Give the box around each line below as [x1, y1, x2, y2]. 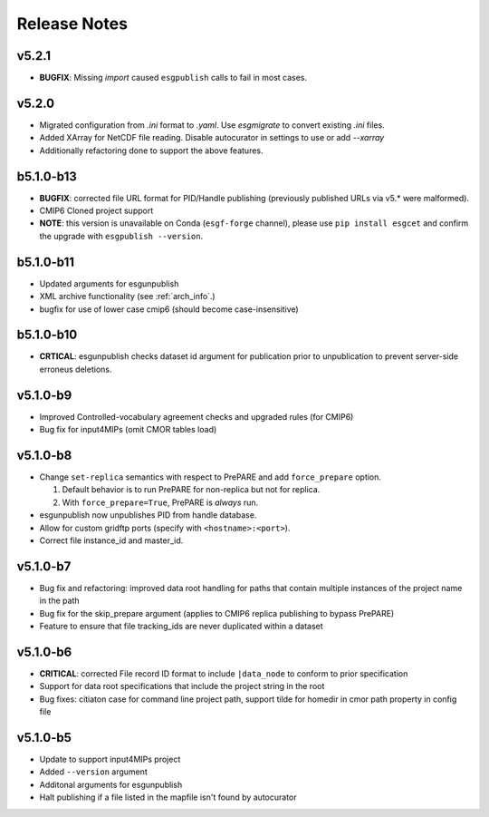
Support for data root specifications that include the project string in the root [39, 681, 325, 692]
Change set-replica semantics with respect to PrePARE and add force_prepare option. [39, 472, 382, 482]
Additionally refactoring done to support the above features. [39, 145, 264, 156]
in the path [39, 595, 80, 607]
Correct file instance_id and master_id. [39, 535, 184, 546]
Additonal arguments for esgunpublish [39, 779, 183, 790]
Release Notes [16, 14, 129, 34]
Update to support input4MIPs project [39, 754, 181, 765]
